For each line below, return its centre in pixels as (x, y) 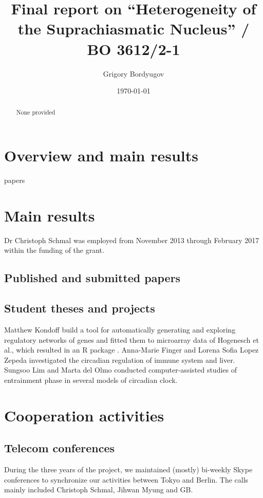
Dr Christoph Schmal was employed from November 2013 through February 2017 (132, 240)
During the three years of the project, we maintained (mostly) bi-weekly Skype (128, 469)
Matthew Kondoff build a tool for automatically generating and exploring (120, 329)
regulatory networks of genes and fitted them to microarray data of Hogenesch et (131, 339)
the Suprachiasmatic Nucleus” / (134, 29)
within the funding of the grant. (54, 250)
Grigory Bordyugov (134, 73)
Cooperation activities (84, 415)
